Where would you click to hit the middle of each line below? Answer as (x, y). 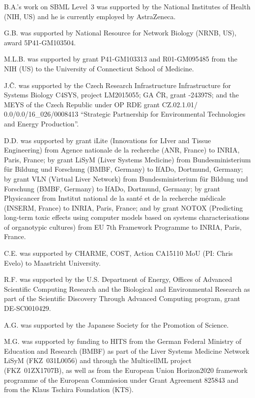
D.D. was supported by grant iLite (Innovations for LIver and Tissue (108, 140)
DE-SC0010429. (28, 308)
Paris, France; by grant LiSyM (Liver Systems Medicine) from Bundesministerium (127, 159)
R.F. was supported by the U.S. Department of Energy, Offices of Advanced (118, 279)
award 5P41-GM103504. (40, 42)
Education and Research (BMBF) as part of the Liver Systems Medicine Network (127, 351)
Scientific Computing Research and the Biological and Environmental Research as (127, 289)
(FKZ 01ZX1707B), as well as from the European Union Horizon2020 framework (126, 370)
